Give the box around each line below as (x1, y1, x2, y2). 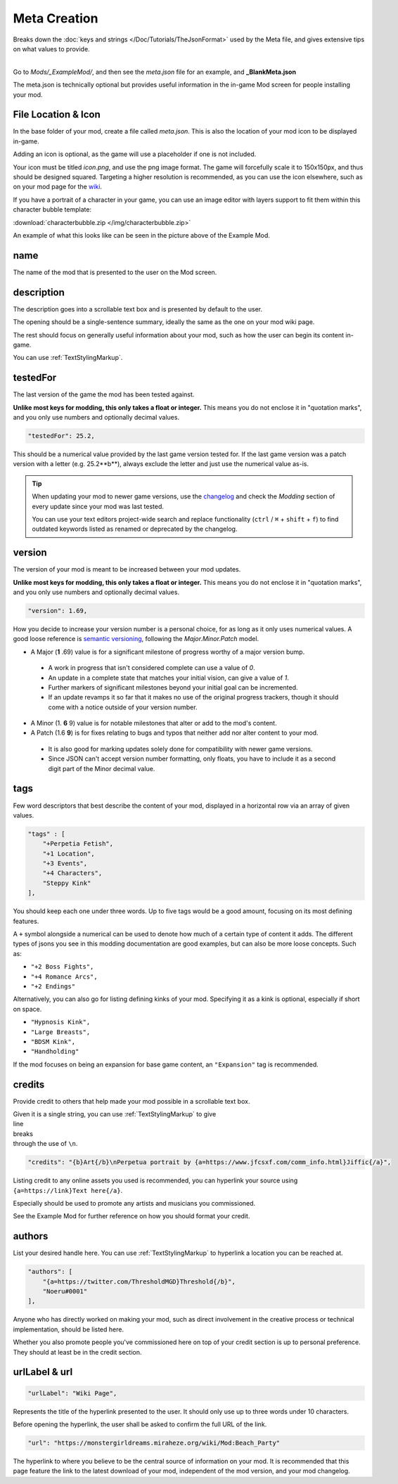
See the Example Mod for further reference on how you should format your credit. (13, 1212, 250, 1220)
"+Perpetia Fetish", (42, 840, 114, 848)
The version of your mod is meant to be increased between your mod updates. (13, 565, 241, 574)
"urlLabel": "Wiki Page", (27, 1389, 117, 1397)
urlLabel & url (13, 1366, 73, 1378)
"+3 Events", (42, 860, 88, 867)
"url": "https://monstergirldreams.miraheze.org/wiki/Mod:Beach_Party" (27, 1438, 281, 1447)
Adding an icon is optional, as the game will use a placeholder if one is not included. (13, 150, 257, 158)
